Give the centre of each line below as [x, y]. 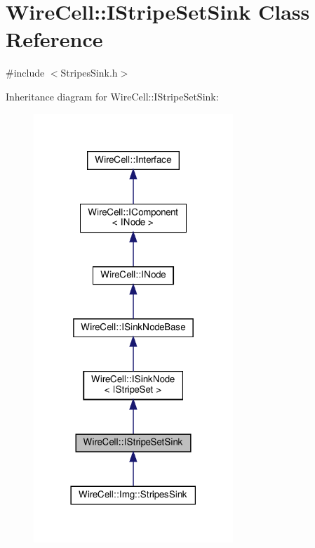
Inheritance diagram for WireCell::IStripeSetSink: [112, 96]
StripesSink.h [89, 73]
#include [25, 73]
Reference [54, 39]
